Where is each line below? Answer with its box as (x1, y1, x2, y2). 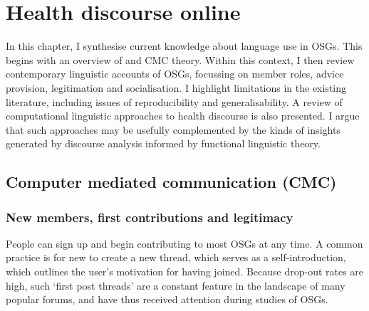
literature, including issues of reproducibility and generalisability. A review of (6, 94, 343, 109)
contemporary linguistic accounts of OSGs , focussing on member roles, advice (6, 66, 344, 81)
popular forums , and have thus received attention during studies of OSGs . (6, 292, 328, 307)
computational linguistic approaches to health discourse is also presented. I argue (6, 108, 360, 123)
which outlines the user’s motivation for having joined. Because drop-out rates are (6, 264, 364, 279)
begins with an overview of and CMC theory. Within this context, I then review (6, 52, 355, 67)
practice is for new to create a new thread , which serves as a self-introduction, (6, 250, 346, 265)
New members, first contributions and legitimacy (6, 208, 293, 226)
